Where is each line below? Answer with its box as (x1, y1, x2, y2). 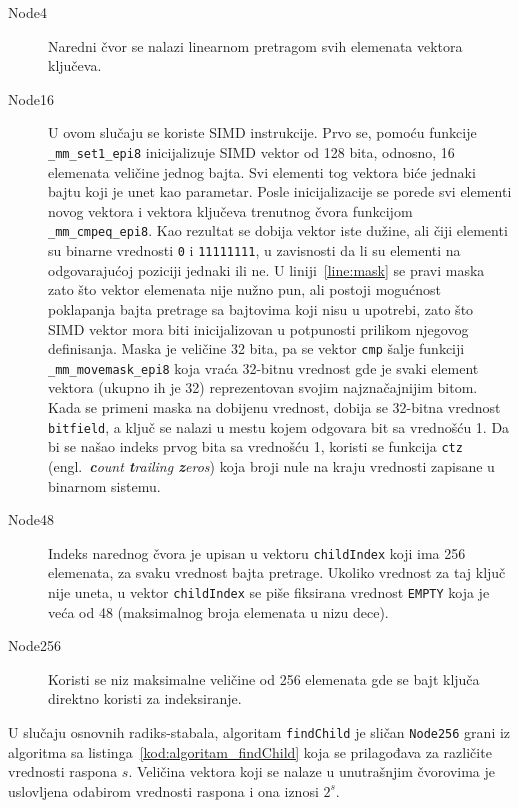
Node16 (8, 88, 54, 109)
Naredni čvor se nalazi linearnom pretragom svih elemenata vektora (48, 35, 463, 56)
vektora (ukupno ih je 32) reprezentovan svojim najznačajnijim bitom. (48, 377, 478, 398)
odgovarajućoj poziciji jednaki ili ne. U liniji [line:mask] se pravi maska (48, 259, 485, 280)
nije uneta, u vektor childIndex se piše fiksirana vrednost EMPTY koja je (48, 581, 490, 602)
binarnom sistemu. (48, 475, 161, 496)
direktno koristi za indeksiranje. (48, 688, 242, 709)
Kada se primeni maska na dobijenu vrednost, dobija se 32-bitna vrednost (48, 397, 501, 417)
